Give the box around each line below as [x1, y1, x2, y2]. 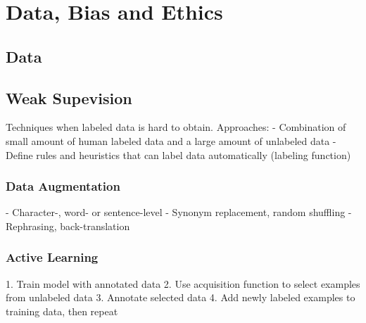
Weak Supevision [6, 87, 132, 108]
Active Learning [6, 248, 99, 266]
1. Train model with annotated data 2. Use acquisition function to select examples [6, 276, 360, 291]
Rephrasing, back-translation [6, 218, 130, 233]
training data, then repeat [6, 303, 118, 318]
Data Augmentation [6, 177, 120, 195]
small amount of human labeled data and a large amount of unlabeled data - [6, 133, 336, 148]
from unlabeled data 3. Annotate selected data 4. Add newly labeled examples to [6, 290, 355, 305]
